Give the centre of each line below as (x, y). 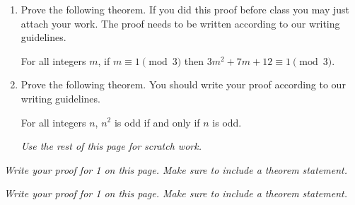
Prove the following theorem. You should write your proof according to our (183, 84)
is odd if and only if (157, 122)
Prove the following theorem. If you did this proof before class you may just (185, 9)
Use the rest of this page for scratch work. (111, 146)
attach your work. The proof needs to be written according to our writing (180, 23)
